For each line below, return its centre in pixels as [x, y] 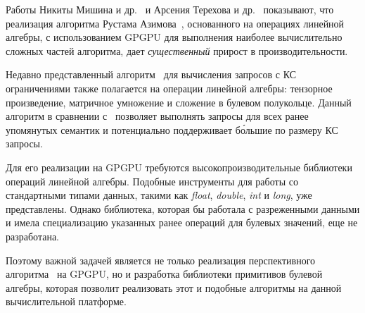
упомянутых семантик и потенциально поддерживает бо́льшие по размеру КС [172, 129]
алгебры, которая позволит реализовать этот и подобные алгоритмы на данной [174, 287]
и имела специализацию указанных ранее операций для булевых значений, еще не [182, 222]
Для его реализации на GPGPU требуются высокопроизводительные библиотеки [179, 167]
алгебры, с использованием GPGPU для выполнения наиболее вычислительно [174, 37]
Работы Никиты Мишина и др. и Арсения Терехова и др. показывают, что [170, 9]
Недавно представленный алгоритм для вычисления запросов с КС [151, 74]
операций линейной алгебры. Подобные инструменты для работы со [152, 181]
